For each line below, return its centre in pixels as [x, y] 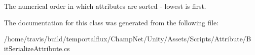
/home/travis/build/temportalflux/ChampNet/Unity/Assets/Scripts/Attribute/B [127, 39]
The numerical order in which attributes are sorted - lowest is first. [105, 6]
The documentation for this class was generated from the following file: [111, 22]
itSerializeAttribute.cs [37, 48]
